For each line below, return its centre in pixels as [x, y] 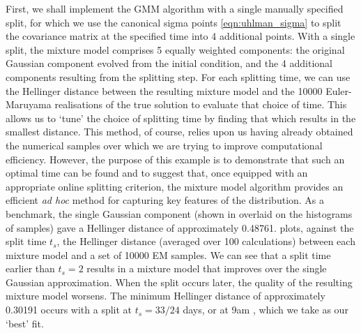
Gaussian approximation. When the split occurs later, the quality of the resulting [179, 282]
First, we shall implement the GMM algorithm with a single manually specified [175, 8]
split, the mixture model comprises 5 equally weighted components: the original [175, 49]
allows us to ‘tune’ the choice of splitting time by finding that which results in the [181, 118]
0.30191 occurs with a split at [69, 310]
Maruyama [29, 104]
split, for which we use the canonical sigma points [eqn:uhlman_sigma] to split [174, 22]
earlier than [30, 268]
